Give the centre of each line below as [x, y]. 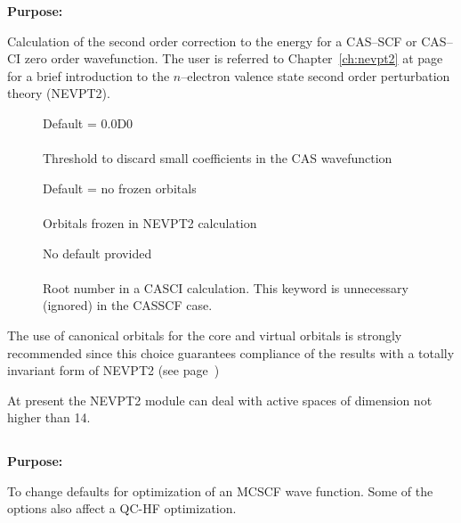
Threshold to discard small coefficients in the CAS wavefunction [218, 158]
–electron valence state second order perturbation [315, 75]
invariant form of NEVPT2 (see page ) [113, 370]
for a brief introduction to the [89, 75]
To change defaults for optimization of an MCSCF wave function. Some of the [220, 490]
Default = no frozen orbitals [120, 188]
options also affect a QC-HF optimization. [122, 508]
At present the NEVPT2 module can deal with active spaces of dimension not [220, 400]
